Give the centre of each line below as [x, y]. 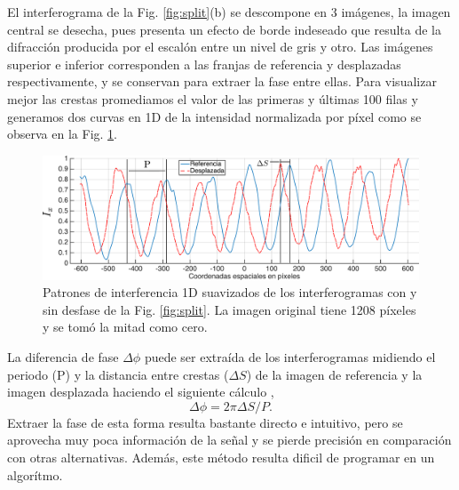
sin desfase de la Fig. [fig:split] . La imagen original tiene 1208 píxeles [229, 309]
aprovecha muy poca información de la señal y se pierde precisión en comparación [229, 440]
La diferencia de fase [63, 357]
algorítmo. [35, 474]
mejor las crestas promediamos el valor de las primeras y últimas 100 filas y [213, 98]
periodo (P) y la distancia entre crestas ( [118, 374]
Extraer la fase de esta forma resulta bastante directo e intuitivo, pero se [205, 422]
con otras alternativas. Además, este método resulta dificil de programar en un [221, 458]
